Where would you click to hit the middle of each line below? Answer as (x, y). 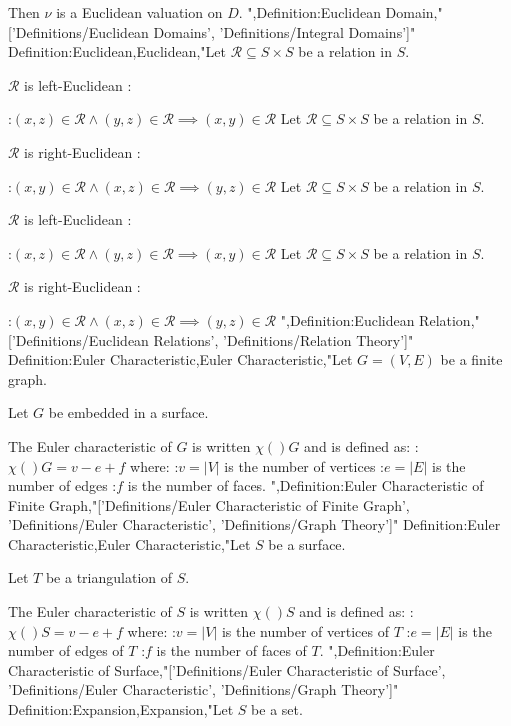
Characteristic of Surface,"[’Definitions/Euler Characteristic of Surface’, (227, 669)
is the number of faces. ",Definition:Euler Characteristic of (305, 485)
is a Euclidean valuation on (139, 12)
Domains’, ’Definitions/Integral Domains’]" (284, 31)
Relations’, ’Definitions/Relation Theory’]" (283, 339)
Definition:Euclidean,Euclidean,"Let (117, 51)
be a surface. (307, 543)
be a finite (471, 359)
